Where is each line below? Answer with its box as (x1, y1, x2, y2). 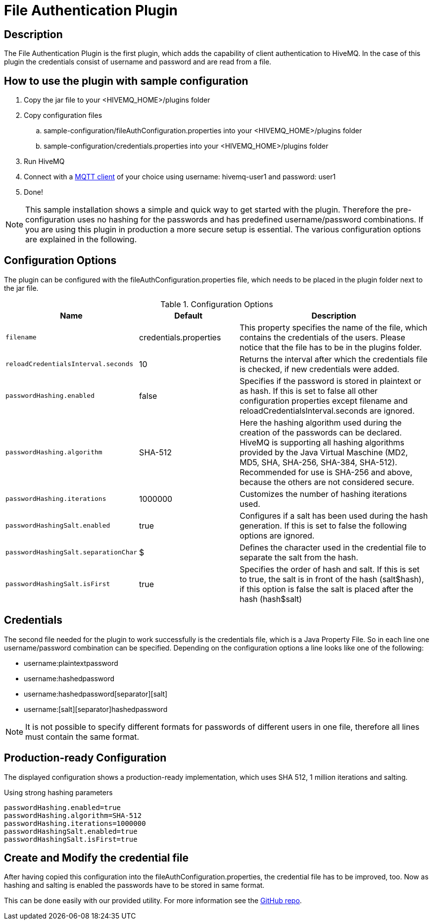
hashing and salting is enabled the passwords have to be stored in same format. (4, 881, 265, 890)
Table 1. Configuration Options (160, 299, 273, 309)
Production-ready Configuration (4, 752, 167, 764)
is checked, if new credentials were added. (240, 364, 399, 374)
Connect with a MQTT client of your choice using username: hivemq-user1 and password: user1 (24, 172, 336, 181)
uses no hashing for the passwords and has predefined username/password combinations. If (77, 215, 424, 225)
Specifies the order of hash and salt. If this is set (240, 564, 420, 574)
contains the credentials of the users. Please (240, 332, 405, 342)
